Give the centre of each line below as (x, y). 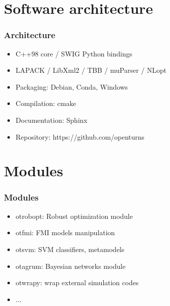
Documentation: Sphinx (51, 120)
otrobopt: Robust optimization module (74, 216)
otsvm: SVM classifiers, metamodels (70, 249)
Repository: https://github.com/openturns (80, 136)
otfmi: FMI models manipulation (65, 232)
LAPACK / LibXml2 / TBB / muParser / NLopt (91, 70)
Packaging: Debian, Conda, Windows (72, 86)
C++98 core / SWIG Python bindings (74, 53)
